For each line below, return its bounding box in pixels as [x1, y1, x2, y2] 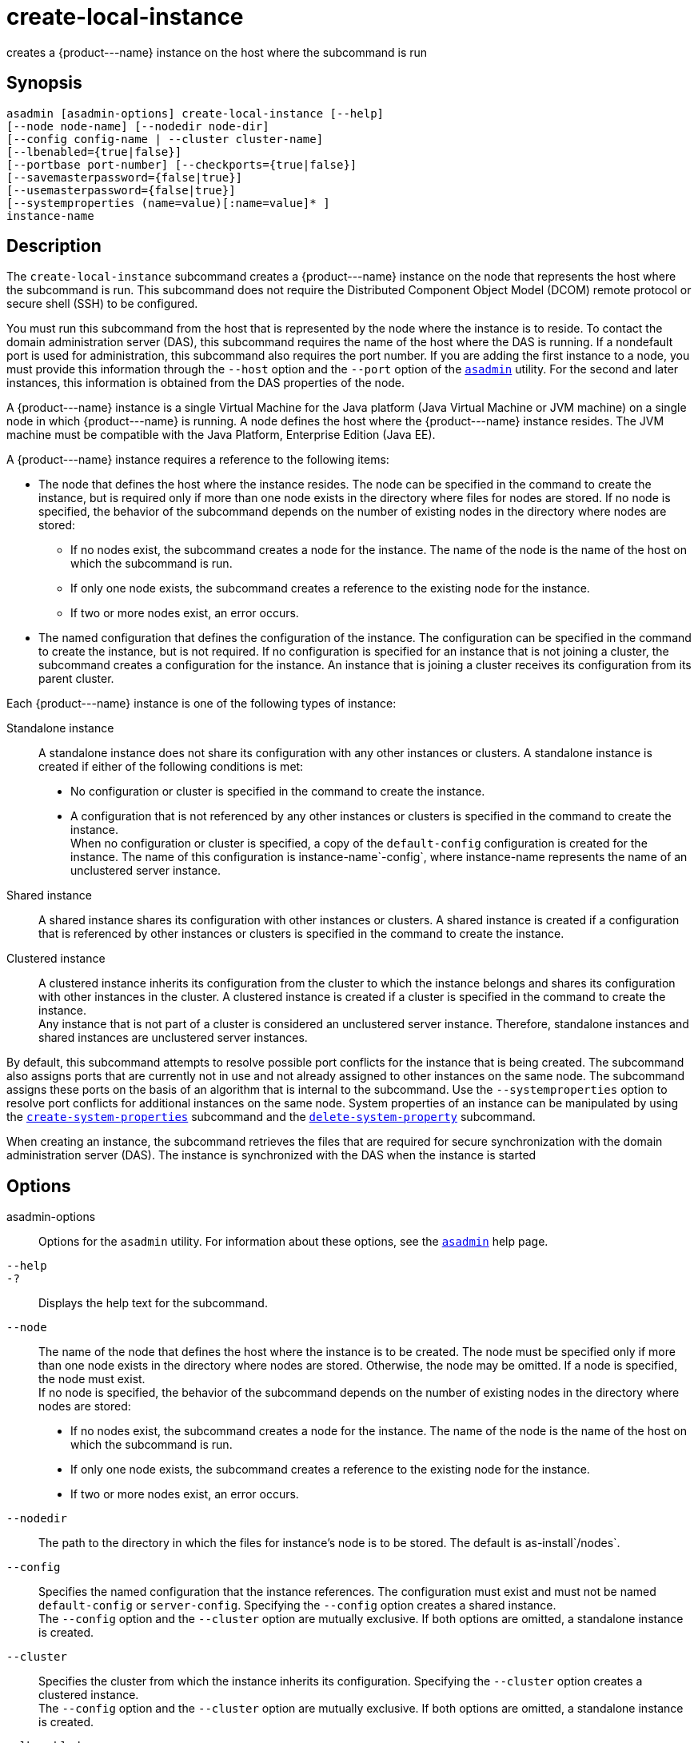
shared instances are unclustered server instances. [38, 1031, 308, 1045]
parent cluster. [38, 672, 114, 686]
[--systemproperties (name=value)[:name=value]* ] [6, 196, 330, 209]
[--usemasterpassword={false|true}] [6, 183, 236, 197]
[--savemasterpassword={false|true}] [6, 170, 243, 184]
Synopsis [6, 73, 82, 94]
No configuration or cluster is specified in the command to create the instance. [70, 784, 485, 799]
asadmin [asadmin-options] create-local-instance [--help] [6, 106, 385, 120]
